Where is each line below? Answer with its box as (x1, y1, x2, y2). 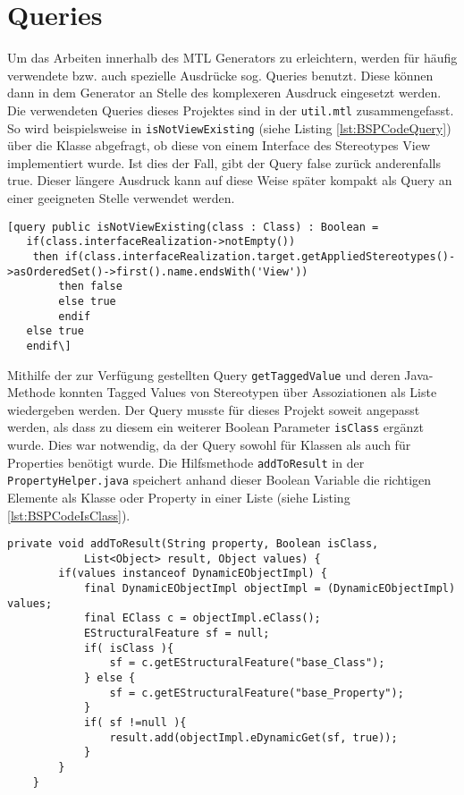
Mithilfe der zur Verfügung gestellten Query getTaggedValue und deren (7, 365, 401, 384)
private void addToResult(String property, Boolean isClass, (7, 537, 379, 551)
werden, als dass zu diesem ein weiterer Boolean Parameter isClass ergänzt (7, 418, 424, 436)
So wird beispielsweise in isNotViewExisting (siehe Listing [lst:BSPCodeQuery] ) (7, 118, 451, 137)
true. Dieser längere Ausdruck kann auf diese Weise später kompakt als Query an (7, 171, 452, 190)
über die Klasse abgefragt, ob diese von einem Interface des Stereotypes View (7, 136, 430, 155)
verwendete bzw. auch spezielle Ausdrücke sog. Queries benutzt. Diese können (7, 65, 434, 84)
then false (58, 280, 122, 293)
